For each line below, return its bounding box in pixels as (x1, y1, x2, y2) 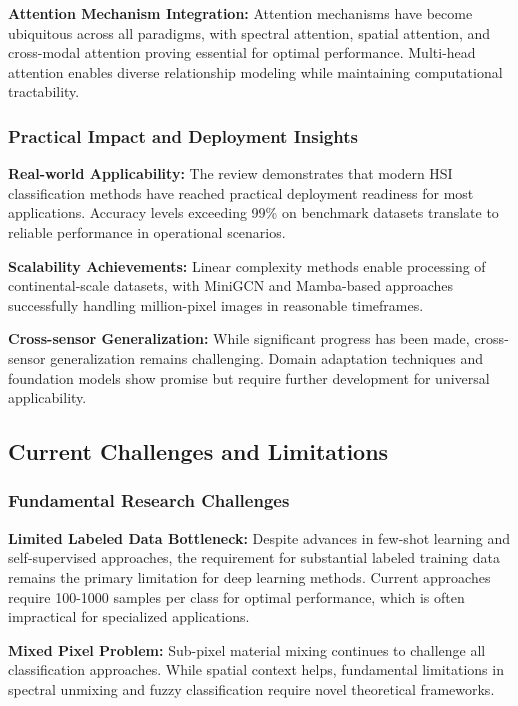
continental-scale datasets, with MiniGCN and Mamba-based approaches (8, 275, 454, 296)
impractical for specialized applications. (8, 606, 250, 627)
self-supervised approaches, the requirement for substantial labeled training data (8, 547, 500, 568)
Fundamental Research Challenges (8, 488, 290, 513)
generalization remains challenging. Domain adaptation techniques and (50, 347, 484, 368)
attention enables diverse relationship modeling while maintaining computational (8, 61, 503, 82)
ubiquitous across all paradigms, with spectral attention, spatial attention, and (8, 22, 491, 43)
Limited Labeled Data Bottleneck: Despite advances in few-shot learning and (8, 527, 511, 548)
